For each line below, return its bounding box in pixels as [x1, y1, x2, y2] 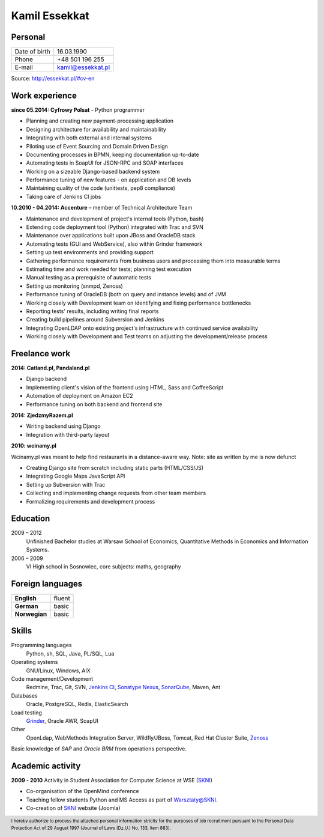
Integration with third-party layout [26, 431, 110, 438]
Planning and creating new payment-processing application [26, 117, 174, 124]
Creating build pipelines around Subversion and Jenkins [26, 316, 164, 323]
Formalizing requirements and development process [26, 498, 155, 505]
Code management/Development [11, 675, 94, 682]
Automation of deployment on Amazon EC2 [26, 392, 133, 400]
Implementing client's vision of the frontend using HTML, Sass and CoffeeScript [26, 383, 224, 391]
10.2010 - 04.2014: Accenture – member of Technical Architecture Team [11, 204, 193, 212]
